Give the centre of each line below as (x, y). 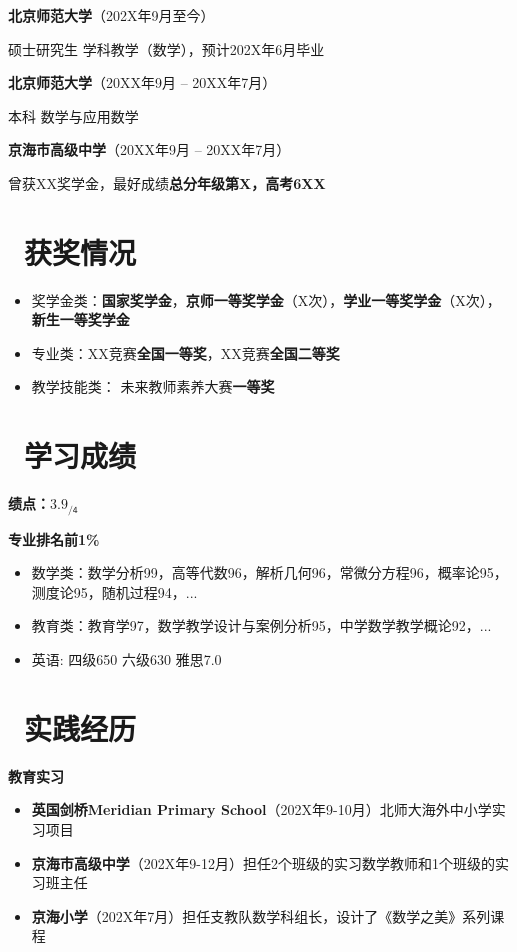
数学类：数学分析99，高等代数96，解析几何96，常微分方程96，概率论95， (269, 572)
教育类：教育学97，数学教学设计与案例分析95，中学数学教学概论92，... (261, 625)
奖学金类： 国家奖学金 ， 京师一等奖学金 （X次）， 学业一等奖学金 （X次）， (266, 299)
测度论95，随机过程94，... (114, 591)
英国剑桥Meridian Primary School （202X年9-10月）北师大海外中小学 (261, 809)
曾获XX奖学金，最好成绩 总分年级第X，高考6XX (167, 182)
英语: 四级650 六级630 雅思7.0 (126, 659)
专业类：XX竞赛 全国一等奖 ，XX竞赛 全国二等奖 (185, 352)
